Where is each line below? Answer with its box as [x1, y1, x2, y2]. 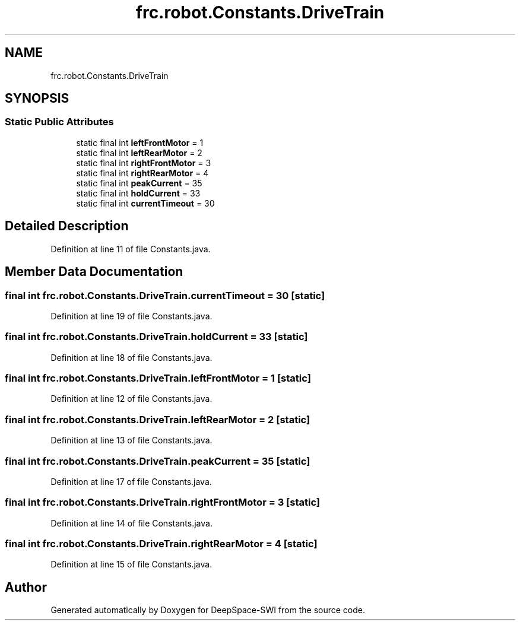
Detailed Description [5, 218, 129, 234]
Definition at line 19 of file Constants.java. [50, 310, 213, 321]
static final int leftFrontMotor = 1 [76, 137, 204, 148]
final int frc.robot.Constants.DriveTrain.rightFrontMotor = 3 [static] [5, 496, 320, 509]
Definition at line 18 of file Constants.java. [50, 352, 213, 363]
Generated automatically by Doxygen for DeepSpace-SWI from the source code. [50, 605, 366, 616]
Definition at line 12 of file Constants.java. [50, 394, 213, 404]
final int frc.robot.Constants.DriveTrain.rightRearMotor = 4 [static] [5, 538, 318, 550]
